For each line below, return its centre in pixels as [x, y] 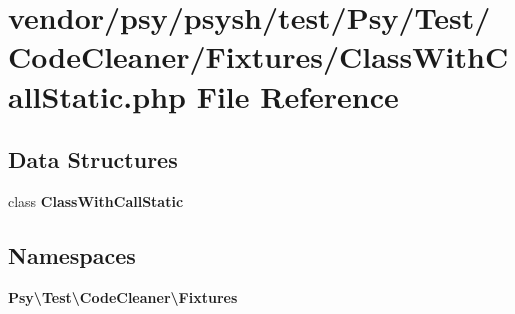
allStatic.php [97, 95]
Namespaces [72, 254]
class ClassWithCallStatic [96, 200]
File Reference [297, 95]
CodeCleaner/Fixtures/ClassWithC [258, 56]
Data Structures [93, 159]
